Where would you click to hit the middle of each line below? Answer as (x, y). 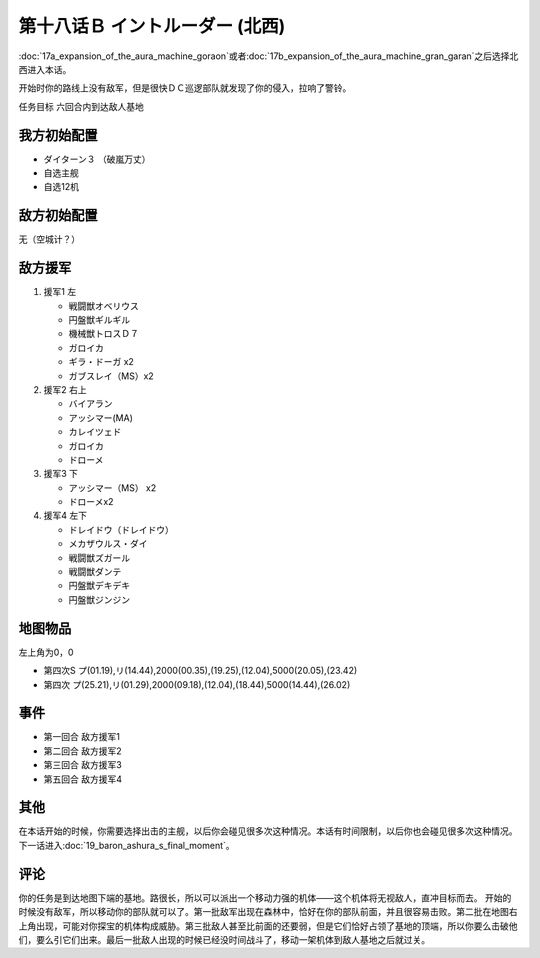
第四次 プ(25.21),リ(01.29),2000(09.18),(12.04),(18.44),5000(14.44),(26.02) (197, 684)
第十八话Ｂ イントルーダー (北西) (152, 26)
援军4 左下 (65, 516)
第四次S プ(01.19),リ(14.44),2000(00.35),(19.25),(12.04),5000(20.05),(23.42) (200, 671)
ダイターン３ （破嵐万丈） (97, 159)
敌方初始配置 (58, 215)
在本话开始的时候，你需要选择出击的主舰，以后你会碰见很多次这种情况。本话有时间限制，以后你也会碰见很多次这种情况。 (268, 831)
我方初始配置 (58, 135)
